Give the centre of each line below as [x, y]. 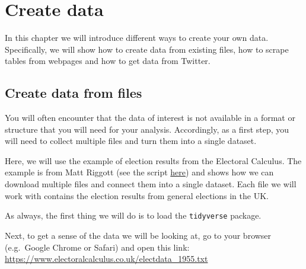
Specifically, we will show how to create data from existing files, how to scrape [147, 49]
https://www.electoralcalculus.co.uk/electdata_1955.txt [106, 259]
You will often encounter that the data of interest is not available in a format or [150, 118]
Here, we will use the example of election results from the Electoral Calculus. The [153, 160]
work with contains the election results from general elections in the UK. [137, 195]
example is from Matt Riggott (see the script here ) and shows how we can [139, 172]
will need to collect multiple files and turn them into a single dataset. [131, 141]
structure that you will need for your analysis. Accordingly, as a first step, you [147, 129]
